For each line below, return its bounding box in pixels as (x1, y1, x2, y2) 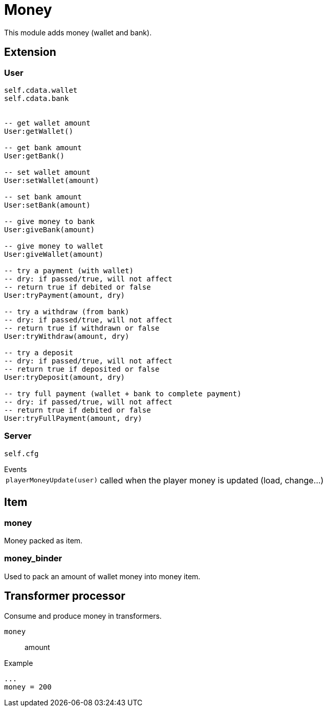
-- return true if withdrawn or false (4, 323, 160, 332)
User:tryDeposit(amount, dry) (4, 373, 125, 381)
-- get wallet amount (4, 118, 91, 127)
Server (4, 431, 32, 441)
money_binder (4, 553, 62, 564)
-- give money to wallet (4, 241, 103, 250)
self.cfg (4, 449, 39, 458)
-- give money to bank (4, 217, 95, 226)
